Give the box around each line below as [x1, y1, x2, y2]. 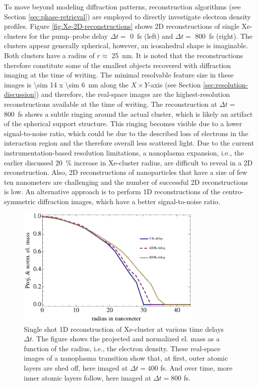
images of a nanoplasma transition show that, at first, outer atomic [24, 353, 228, 363]
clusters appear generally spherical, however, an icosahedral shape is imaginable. [4, 40, 248, 51]
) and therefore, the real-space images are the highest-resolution [36, 89, 230, 99]
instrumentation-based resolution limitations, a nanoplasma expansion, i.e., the [4, 147, 244, 157]
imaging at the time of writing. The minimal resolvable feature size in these [4, 70, 234, 80]
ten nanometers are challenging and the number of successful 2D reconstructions [4, 176, 248, 187]
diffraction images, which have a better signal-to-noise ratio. [38, 196, 220, 206]
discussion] [4, 89, 36, 99]
